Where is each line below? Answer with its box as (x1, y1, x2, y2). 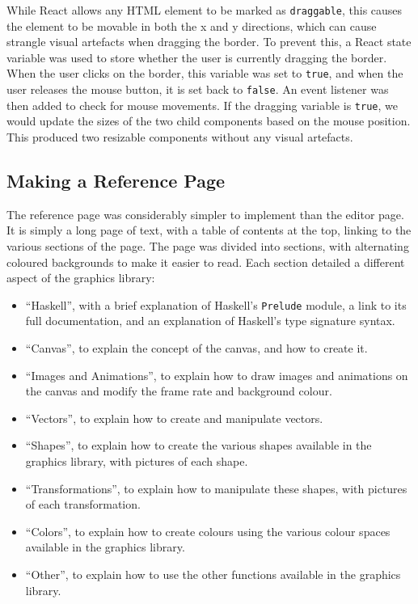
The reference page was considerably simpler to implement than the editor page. (6, 205, 404, 222)
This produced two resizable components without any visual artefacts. (6, 129, 353, 145)
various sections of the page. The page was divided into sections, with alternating (6, 237, 409, 254)
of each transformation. (25, 496, 141, 513)
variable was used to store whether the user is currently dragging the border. (6, 49, 387, 65)
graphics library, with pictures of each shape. (25, 452, 248, 469)
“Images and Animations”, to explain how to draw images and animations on (25, 366, 408, 383)
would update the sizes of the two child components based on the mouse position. (6, 112, 411, 129)
